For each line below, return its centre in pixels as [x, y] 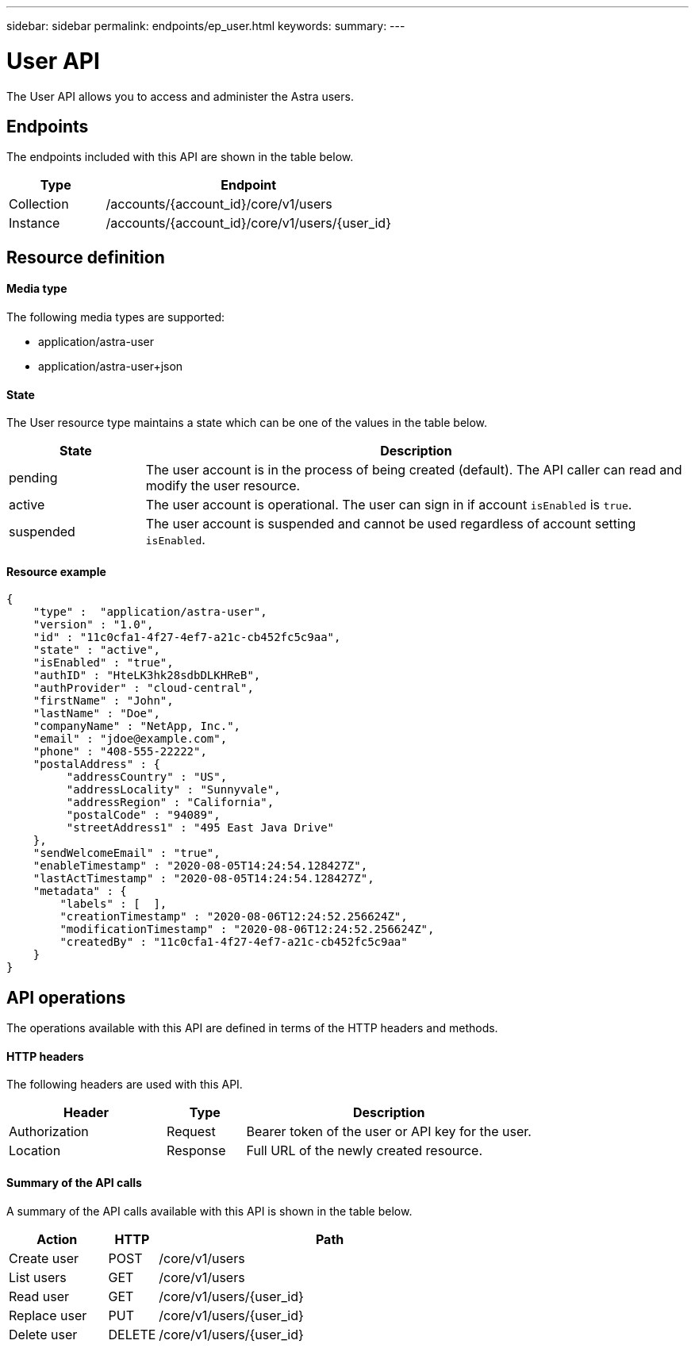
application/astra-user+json [111, 366]
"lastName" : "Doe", [96, 714]
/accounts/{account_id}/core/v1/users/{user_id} [248, 223]
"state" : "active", [96, 650]
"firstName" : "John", [103, 701]
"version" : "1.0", [93, 625]
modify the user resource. [223, 486]
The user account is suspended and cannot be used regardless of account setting [391, 524]
